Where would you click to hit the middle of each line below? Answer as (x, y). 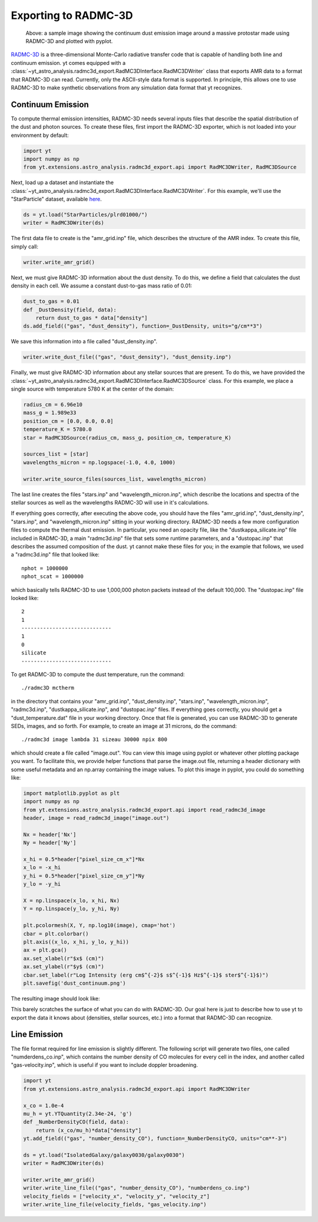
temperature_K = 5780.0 (58, 430)
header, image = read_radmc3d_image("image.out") (96, 818)
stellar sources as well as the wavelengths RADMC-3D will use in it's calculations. (110, 502)
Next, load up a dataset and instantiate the (62, 182)
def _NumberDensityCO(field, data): (76, 1122)
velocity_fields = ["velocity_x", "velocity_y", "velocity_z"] (117, 1196)
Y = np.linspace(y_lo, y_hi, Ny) (72, 909)
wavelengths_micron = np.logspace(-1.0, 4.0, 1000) (100, 462)
